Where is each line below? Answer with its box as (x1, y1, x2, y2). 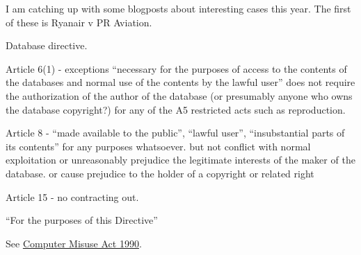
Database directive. (6, 38, 88, 53)
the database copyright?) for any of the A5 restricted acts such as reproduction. (6, 102, 346, 116)
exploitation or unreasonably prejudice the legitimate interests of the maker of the (6, 152, 355, 167)
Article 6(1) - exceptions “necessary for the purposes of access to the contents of (6, 61, 347, 76)
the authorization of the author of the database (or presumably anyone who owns (6, 88, 353, 103)
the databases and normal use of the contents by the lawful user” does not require (6, 75, 355, 89)
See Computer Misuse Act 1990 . (6, 236, 142, 250)
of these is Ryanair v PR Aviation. (6, 15, 152, 29)
